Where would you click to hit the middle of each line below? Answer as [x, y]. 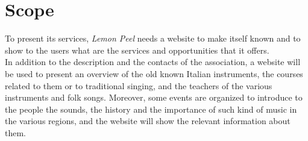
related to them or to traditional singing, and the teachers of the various [139, 85]
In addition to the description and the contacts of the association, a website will [153, 62]
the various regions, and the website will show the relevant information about [148, 121]
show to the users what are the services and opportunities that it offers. [137, 50]
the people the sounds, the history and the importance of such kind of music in [151, 109]
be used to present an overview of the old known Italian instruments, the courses [154, 73]
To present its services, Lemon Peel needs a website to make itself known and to [153, 38]
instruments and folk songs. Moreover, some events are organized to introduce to [154, 97]
